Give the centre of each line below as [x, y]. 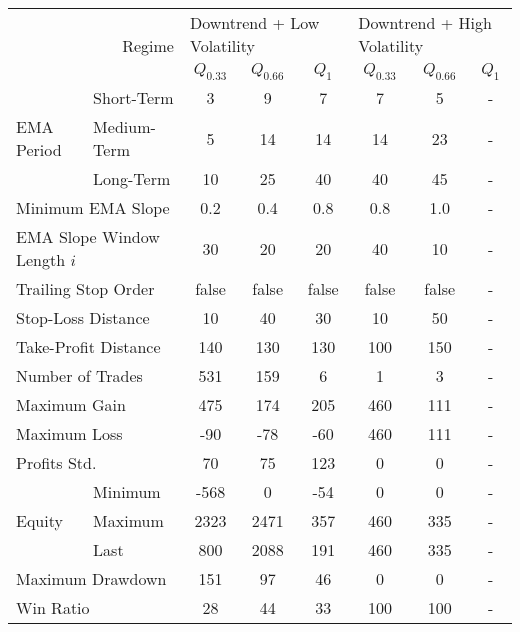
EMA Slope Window [88, 237]
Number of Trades [79, 376]
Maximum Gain [71, 405]
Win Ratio [53, 608]
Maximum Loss [69, 434]
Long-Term [132, 179]
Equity [39, 521]
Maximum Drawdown [91, 579]
